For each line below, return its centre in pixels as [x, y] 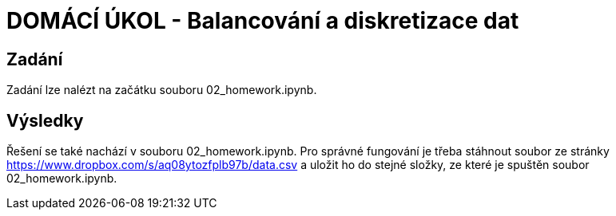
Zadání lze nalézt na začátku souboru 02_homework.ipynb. [162, 90]
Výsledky [45, 120]
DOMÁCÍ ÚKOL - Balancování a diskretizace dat [263, 21]
